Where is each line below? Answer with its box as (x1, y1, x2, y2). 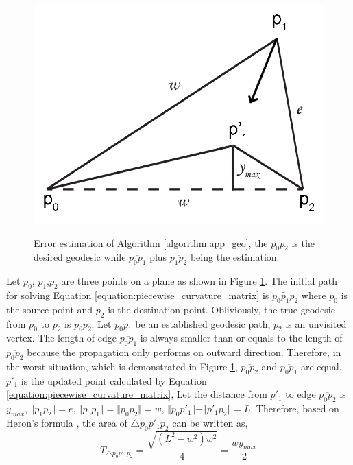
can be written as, (172, 415, 248, 429)
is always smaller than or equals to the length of (140, 331, 343, 345)
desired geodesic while (34, 250, 126, 264)
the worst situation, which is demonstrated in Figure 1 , (6, 359, 238, 373)
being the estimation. (190, 250, 280, 264)
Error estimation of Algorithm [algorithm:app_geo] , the (34, 235, 268, 250)
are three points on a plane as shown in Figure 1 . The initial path (61, 274, 338, 288)
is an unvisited (285, 316, 347, 331)
